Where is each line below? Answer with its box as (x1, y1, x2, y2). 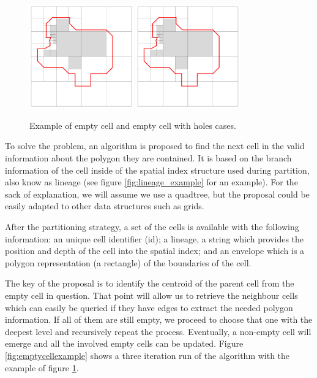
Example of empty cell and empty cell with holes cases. (29, 118, 236, 131)
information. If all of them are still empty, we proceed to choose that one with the (5, 313, 313, 326)
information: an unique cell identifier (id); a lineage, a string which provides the (5, 232, 304, 245)
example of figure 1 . (5, 361, 79, 374)
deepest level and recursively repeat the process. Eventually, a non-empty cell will (5, 325, 311, 337)
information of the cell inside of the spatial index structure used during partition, (5, 163, 310, 176)
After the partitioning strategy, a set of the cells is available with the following (5, 220, 299, 233)
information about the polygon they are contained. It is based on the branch (5, 152, 292, 164)
